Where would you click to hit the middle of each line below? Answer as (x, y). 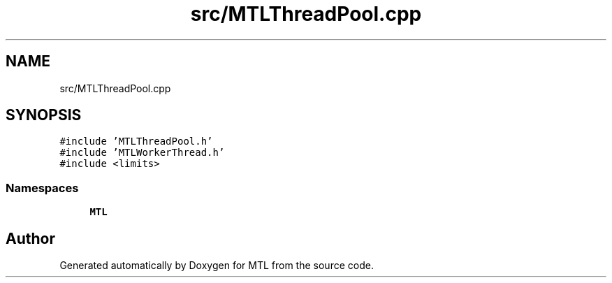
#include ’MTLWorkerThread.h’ (142, 153)
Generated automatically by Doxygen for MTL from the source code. (217, 266)
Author (30, 238)
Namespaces (42, 188)
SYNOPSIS (44, 115)
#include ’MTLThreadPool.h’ (136, 141)
